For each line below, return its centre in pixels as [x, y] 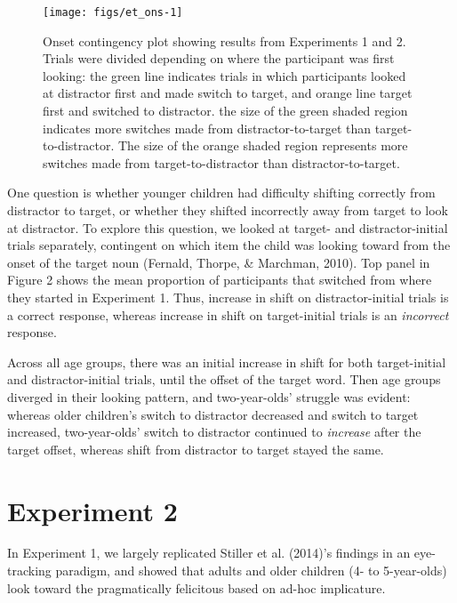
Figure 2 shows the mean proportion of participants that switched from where [220, 280]
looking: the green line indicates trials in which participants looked [224, 75]
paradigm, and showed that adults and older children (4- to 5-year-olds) [251, 571]
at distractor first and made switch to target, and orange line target [228, 93]
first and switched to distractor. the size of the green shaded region [225, 111]
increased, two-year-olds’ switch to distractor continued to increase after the [214, 432]
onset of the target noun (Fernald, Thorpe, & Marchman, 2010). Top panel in [219, 262]
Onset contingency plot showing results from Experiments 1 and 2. [224, 40]
